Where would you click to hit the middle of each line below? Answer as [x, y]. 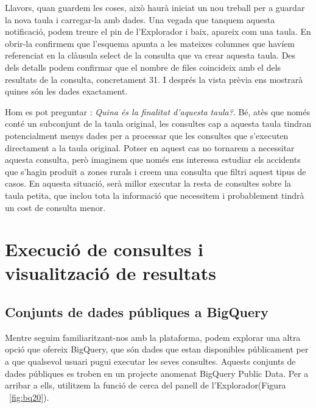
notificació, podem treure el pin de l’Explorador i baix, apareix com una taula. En [158, 31]
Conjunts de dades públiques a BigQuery [137, 312]
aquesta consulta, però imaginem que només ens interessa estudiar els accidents [153, 159]
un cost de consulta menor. [55, 207]
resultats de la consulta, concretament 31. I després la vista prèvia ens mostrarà [154, 79]
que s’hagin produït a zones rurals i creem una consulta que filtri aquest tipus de [156, 171]
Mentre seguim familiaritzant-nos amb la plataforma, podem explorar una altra [153, 337]
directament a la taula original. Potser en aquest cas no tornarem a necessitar [150, 147]
